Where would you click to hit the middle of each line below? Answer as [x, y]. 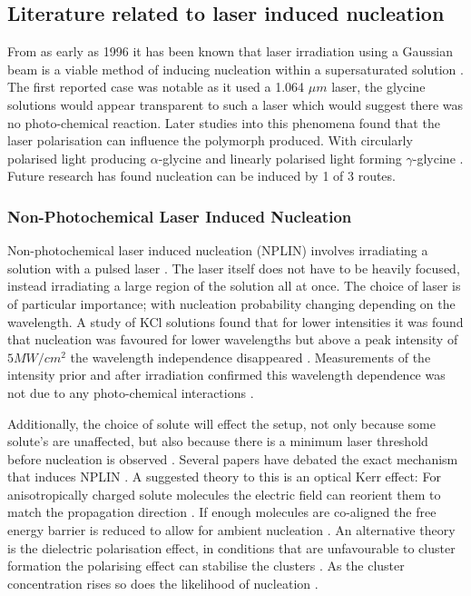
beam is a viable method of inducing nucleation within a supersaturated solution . [235, 69]
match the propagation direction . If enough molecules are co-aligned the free [222, 512]
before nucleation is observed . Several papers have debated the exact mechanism [233, 458]
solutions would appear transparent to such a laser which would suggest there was [235, 104]
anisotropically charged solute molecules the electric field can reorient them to [224, 494]
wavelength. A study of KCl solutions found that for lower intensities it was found [235, 321]
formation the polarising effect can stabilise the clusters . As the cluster [206, 566]
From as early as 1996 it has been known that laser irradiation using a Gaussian [231, 51]
